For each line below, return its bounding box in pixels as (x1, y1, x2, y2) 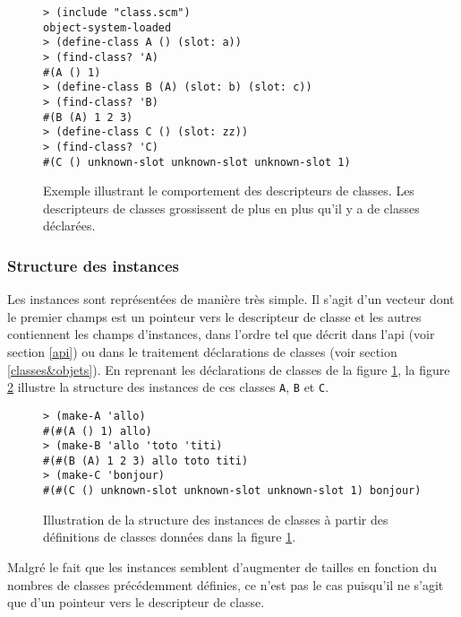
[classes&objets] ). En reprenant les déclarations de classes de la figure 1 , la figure (7, 360, 450, 378)
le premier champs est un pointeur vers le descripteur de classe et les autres (7, 307, 422, 326)
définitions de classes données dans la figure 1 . (43, 527, 296, 546)
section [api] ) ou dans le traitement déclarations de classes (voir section (7, 343, 397, 361)
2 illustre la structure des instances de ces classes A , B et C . (7, 378, 329, 396)
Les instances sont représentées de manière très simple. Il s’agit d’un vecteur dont (7, 290, 455, 308)
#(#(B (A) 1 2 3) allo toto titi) (43, 454, 249, 467)
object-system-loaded (43, 21, 172, 34)
